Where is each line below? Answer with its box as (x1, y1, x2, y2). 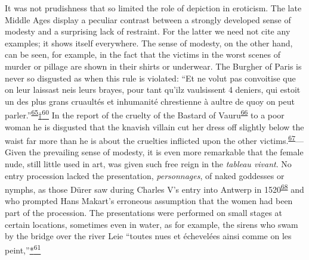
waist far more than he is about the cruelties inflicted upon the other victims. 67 (5, 133, 295, 146)
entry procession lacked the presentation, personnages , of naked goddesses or (5, 169, 285, 181)
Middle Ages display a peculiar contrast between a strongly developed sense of (5, 13, 291, 26)
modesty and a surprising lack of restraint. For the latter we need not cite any (5, 25, 291, 37)
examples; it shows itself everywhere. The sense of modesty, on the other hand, (5, 36, 293, 49)
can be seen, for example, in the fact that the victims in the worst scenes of (5, 48, 281, 61)
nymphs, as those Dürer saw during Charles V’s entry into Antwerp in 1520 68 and (5, 181, 304, 195)
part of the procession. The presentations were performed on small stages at (5, 206, 283, 219)
